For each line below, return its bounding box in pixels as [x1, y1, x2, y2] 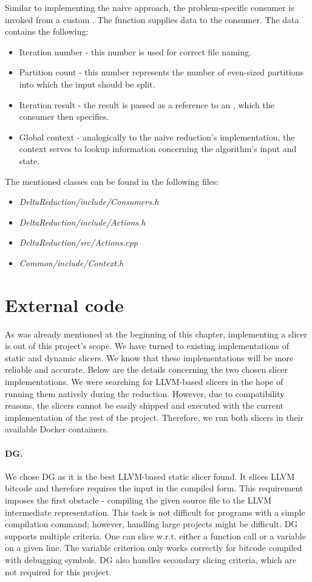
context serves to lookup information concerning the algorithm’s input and [19, 142, 297, 155]
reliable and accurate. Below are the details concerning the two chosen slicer [5, 363, 288, 376]
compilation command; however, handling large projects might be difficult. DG [5, 518, 298, 530]
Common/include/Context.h [19, 256, 124, 269]
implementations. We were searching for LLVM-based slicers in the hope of [5, 375, 283, 387]
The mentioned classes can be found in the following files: [5, 175, 219, 187]
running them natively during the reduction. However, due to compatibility [5, 387, 285, 400]
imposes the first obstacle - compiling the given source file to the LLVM [5, 493, 272, 506]
